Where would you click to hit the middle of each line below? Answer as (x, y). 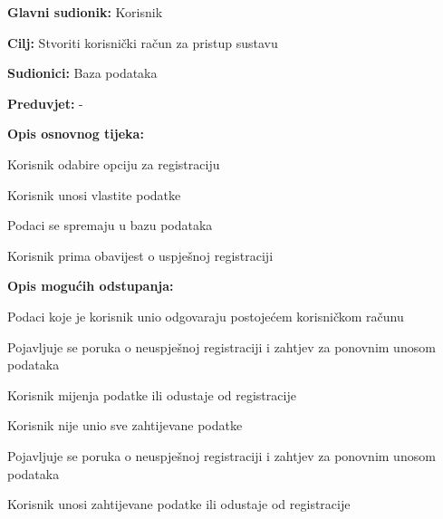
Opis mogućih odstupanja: (91, 286)
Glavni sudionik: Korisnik (85, 12)
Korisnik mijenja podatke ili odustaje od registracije (152, 394)
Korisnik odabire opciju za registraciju (114, 163)
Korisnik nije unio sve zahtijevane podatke (125, 425)
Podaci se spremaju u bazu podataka (110, 225)
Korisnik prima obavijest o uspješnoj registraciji (140, 255)
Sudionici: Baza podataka (82, 73)
